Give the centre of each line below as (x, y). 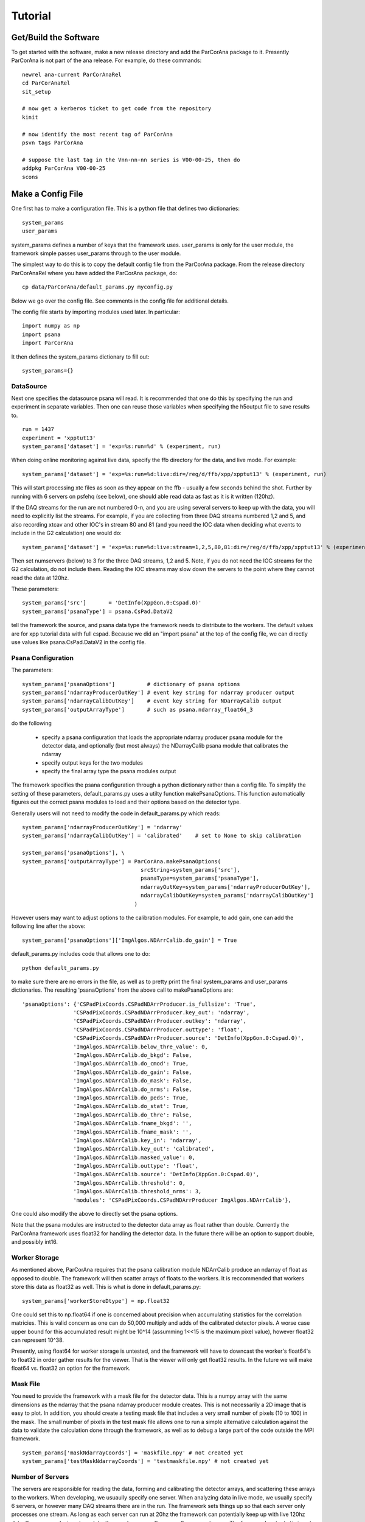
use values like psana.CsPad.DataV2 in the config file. (78, 642)
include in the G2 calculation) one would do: (66, 533)
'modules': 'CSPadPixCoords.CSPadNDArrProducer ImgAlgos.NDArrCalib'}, (182, 1200)
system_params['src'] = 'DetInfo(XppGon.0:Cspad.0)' (112, 603)
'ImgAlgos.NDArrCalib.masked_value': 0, (134, 1157)
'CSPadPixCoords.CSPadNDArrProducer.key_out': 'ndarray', (162, 1013)
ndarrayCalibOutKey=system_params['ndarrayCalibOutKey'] (227, 896)
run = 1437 (38, 430)
